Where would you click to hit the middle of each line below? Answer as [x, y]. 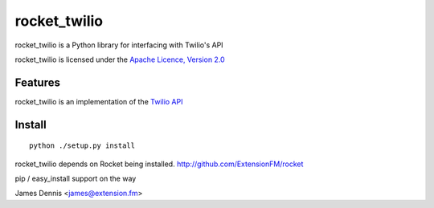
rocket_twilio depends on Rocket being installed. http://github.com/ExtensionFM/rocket [159, 164]
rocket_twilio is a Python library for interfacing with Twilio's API [119, 45]
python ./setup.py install [82, 146]
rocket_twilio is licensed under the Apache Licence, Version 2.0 [120, 59]
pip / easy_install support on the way [76, 179]
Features [37, 82]
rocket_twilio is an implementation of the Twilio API [99, 101]
